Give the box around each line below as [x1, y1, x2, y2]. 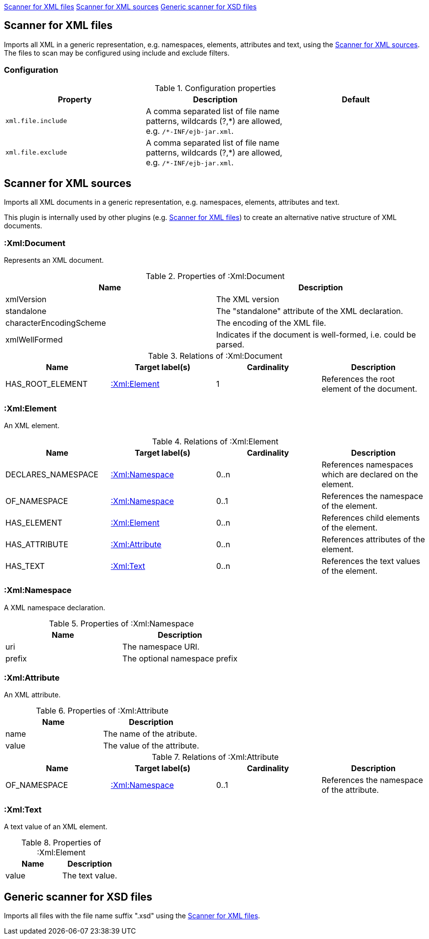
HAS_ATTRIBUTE [5, 539, 68, 549]
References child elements [321, 512, 420, 523]
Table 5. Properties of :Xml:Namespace [49, 618, 194, 628]
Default [342, 94, 370, 104]
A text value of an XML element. [4, 822, 108, 831]
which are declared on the [321, 469, 418, 479]
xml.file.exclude [5, 149, 67, 156]
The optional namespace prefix [122, 653, 238, 663]
